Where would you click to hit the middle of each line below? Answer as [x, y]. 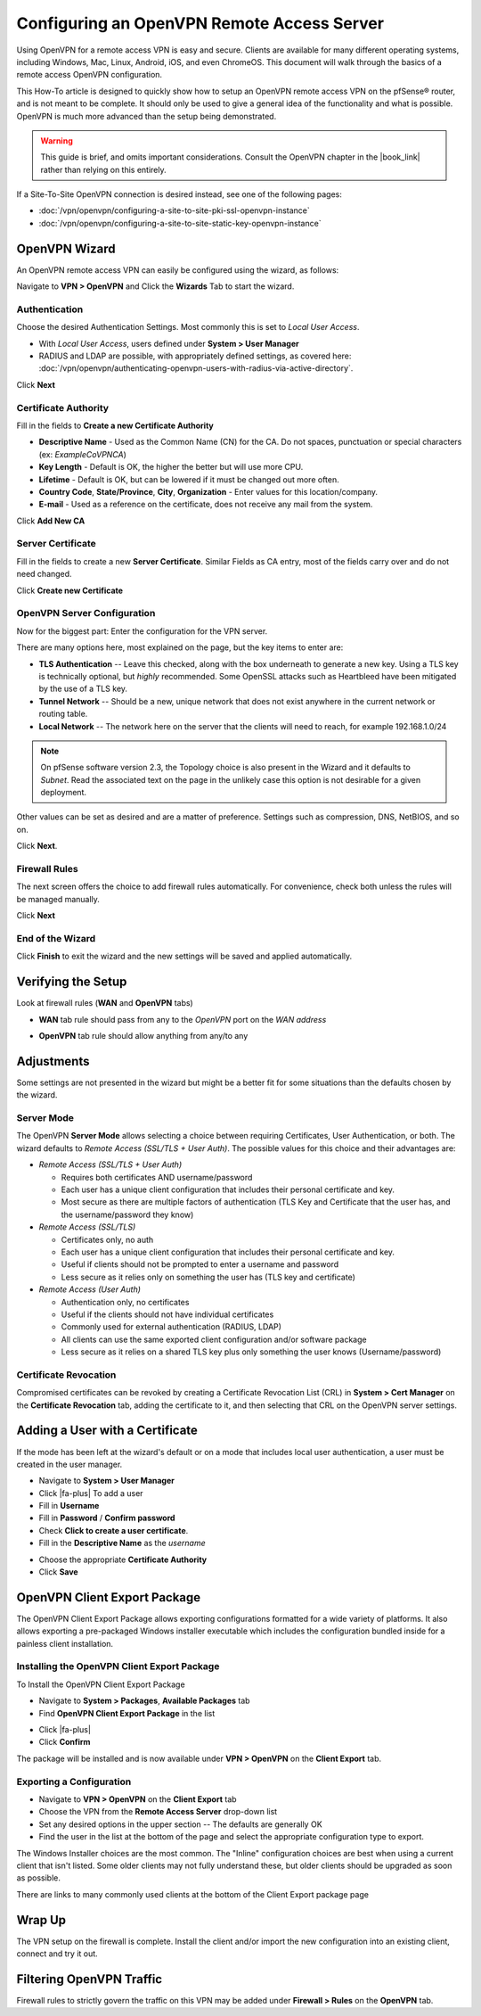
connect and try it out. [57, 1954]
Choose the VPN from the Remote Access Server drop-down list [158, 1812]
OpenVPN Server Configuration [86, 613]
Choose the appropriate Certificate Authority [123, 1559]
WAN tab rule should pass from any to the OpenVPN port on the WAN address [183, 1019]
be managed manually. [58, 899]
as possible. [39, 1878]
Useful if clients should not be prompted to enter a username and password [200, 1264]
